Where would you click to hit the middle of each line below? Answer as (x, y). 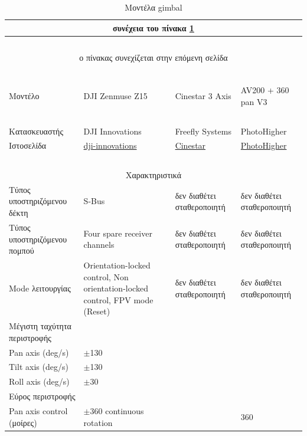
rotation (98, 422)
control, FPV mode (118, 299)
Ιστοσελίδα (28, 145)
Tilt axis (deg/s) (39, 367)
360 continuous (117, 410)
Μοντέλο (24, 96)
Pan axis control (38, 410)
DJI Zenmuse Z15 (115, 96)
